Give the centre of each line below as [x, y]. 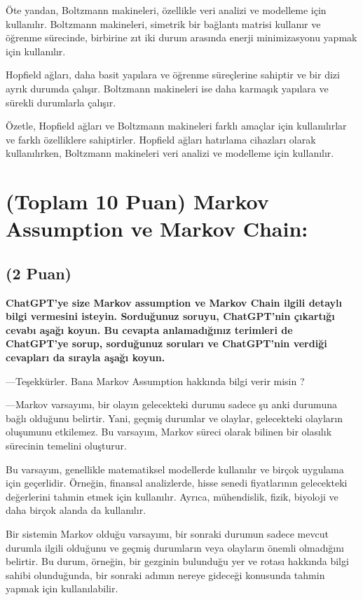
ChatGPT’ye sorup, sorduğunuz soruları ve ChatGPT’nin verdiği [166, 343]
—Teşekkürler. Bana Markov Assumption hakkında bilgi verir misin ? [155, 381]
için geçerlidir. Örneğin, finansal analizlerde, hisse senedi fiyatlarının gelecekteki [177, 483]
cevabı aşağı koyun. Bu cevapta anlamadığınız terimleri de [149, 329]
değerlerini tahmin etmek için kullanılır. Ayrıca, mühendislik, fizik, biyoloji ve [172, 496]
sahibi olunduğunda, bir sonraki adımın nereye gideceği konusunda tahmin [165, 574]
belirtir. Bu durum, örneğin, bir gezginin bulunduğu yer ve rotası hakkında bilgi [177, 561]
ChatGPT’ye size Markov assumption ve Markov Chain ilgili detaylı [174, 302]
